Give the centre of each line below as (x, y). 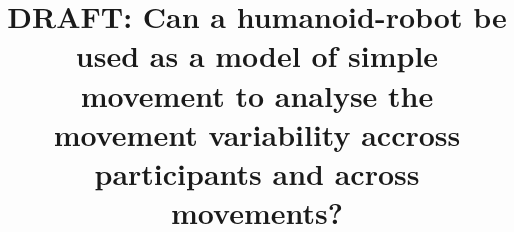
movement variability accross (257, 133)
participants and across (257, 172)
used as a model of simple (257, 55)
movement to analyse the (257, 94)
